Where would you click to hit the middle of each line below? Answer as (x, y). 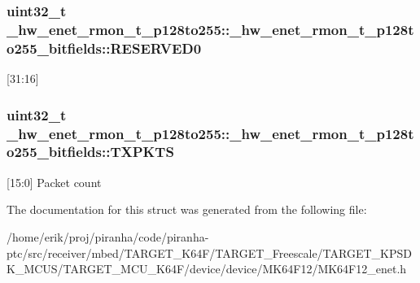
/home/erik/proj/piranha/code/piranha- (108, 236)
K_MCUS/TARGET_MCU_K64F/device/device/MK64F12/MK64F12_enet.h (207, 269)
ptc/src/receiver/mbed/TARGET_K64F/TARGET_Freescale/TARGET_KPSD (209, 253)
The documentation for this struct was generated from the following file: (187, 209)
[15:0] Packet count (54, 182)
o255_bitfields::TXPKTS (90, 152)
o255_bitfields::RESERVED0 (104, 48)
